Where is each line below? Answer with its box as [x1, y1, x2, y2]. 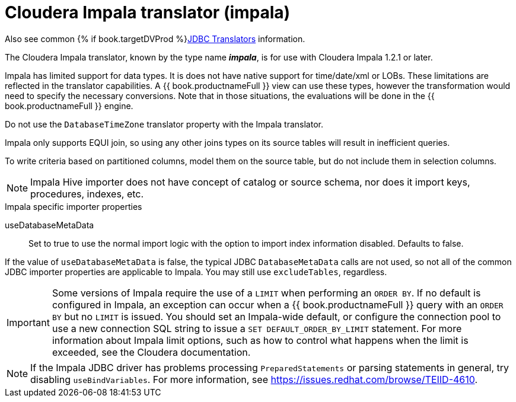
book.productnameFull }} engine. [5, 100, 133, 111]
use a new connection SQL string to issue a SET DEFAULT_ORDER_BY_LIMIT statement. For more [52, 322, 462, 334]
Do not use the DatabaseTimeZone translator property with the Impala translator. [5, 119, 323, 129]
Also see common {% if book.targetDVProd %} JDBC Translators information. [5, 33, 305, 44]
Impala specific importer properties [5, 201, 142, 212]
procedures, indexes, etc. [30, 187, 144, 200]
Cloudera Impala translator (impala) [5, 2, 291, 23]
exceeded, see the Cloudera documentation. [52, 346, 251, 358]
